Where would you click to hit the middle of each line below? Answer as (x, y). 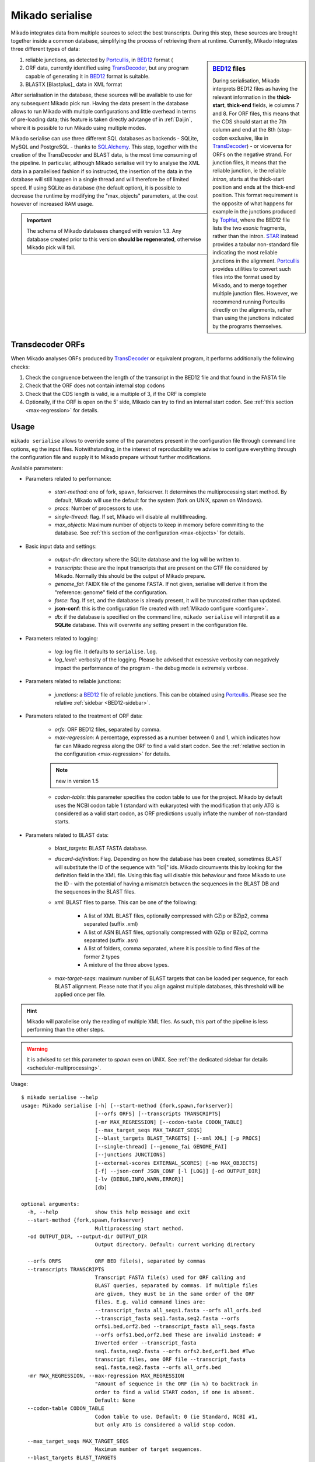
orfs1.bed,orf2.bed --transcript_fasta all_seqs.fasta (175, 1327)
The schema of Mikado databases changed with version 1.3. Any (104, 231)
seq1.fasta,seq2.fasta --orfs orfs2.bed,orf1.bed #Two (175, 1351)
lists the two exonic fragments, (249, 228)
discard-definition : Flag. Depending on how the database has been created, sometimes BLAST (168, 859)
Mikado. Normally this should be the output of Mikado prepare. (130, 575)
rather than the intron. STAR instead (256, 236)
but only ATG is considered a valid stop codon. (166, 1425)
